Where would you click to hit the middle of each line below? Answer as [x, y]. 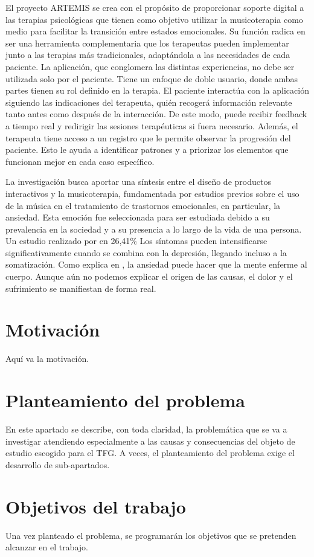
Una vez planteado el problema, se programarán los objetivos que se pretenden [151, 535]
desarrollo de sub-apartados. [58, 464]
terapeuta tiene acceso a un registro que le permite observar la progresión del [148, 137]
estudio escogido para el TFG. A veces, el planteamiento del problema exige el [150, 453]
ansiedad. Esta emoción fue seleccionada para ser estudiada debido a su [138, 217]
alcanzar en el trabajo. [47, 547]
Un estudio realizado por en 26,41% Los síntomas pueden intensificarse [136, 241]
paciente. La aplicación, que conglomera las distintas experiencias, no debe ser [150, 66]
